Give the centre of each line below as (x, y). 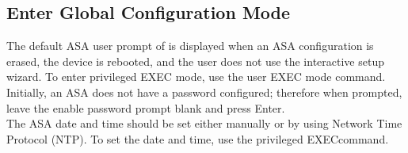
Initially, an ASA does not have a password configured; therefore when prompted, (204, 92)
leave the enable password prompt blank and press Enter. (146, 107)
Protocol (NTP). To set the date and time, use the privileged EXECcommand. (198, 138)
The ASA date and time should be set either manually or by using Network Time (204, 123)
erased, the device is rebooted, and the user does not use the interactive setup (195, 61)
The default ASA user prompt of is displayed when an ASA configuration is (190, 46)
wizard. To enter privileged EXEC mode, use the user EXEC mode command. (196, 76)
